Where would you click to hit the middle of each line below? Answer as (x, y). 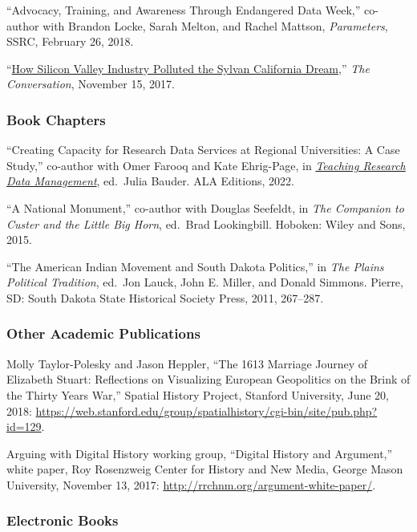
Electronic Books (63, 520)
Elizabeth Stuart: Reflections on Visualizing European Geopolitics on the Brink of (208, 379)
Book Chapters (56, 119)
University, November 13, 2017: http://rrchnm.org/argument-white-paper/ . (191, 484)
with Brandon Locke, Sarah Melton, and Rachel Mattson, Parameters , (215, 25)
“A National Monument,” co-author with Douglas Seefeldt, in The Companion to (205, 207)
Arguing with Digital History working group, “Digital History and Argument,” (200, 453)
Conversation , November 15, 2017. (91, 84)
